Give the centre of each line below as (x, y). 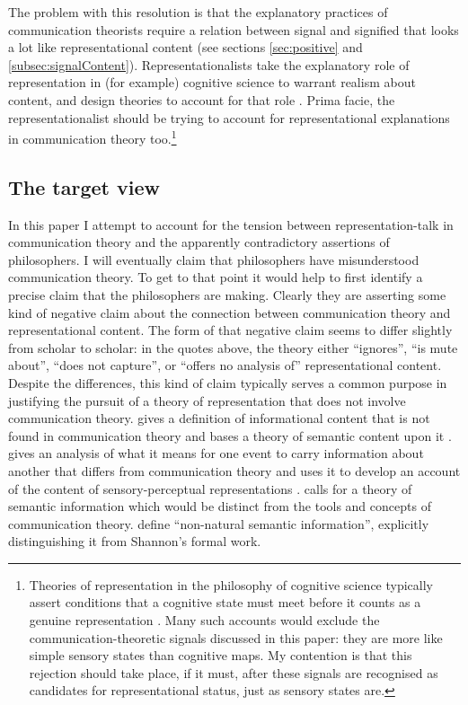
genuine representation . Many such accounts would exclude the (204, 620)
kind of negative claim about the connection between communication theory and (230, 312)
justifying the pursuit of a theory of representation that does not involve (207, 400)
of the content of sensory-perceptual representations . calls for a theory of (210, 488)
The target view (84, 186)
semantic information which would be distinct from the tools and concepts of (220, 506)
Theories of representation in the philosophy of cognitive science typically (231, 584)
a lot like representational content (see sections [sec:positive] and (185, 47)
